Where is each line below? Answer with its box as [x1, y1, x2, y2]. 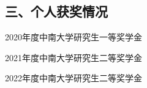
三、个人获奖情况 [5, 2, 108, 21]
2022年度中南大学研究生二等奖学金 [5, 71, 142, 84]
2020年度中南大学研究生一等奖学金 [5, 31, 142, 43]
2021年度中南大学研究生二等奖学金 [5, 51, 142, 64]
